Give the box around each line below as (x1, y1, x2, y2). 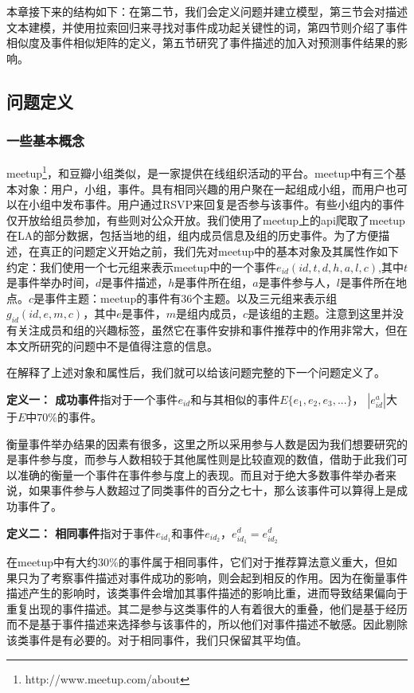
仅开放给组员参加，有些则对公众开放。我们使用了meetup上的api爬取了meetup (6, 211, 405, 228)
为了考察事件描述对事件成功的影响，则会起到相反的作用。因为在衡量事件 (28, 569, 408, 585)
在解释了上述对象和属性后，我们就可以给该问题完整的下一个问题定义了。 (6, 364, 385, 381)
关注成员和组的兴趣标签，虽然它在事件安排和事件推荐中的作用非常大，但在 (17, 322, 408, 339)
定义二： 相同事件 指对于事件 (6, 524, 156, 541)
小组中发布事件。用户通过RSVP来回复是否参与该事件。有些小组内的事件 (28, 196, 405, 213)
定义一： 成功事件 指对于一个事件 (6, 390, 178, 407)
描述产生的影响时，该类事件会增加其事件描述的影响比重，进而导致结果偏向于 (6, 585, 408, 601)
